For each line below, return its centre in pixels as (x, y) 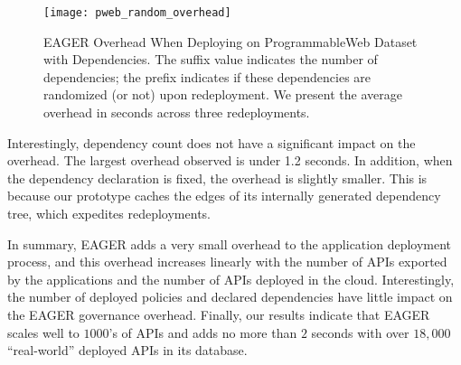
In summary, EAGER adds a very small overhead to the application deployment (230, 243)
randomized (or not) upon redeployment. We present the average (223, 94)
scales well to (43, 332)
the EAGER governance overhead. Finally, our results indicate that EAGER (219, 314)
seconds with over (360, 332)
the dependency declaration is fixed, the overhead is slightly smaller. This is (217, 178)
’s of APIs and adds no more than (203, 332)
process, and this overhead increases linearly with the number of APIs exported (227, 262)
